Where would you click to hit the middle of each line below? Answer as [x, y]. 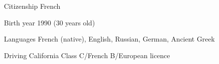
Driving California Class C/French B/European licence [87, 55]
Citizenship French [32, 6]
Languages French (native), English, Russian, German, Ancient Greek [109, 39]
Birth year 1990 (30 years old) [50, 22]
